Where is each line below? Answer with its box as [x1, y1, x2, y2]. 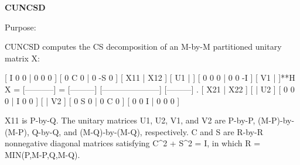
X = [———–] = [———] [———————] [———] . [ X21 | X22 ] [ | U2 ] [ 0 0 [5, 82, 295, 95]
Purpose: [5, 20, 36, 33]
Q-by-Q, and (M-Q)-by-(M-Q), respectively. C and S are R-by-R [32, 125, 263, 137]
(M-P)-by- [258, 114, 295, 126]
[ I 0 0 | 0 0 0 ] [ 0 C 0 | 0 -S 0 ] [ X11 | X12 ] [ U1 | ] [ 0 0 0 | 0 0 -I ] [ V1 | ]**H [5, 71, 295, 84]
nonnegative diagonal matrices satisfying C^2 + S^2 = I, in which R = [5, 137, 261, 149]
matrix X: [5, 51, 40, 64]
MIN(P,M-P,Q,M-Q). [5, 148, 80, 160]
